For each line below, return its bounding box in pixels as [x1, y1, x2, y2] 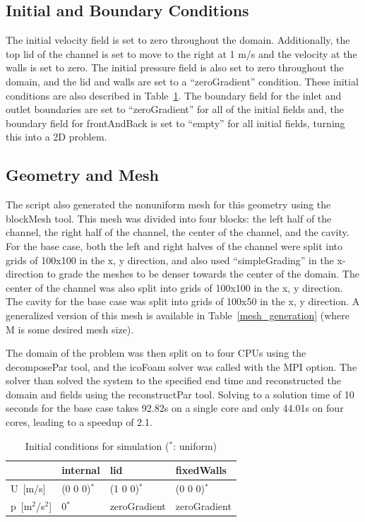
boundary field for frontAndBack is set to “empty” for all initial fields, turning [6, 115, 345, 130]
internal [61, 463, 100, 477]
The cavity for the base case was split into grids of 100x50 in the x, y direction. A [6, 294, 360, 309]
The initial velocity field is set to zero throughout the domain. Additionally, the [6, 32, 350, 47]
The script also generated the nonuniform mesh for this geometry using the [6, 197, 331, 212]
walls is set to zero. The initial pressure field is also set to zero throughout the [6, 60, 344, 75]
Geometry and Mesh [6, 164, 160, 186]
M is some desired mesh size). [6, 321, 134, 336]
